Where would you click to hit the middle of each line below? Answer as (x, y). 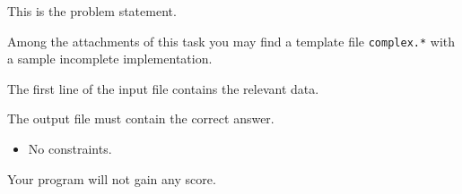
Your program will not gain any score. (112, 178)
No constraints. (70, 149)
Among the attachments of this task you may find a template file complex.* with (231, 41)
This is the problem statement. (92, 11)
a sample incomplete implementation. (110, 59)
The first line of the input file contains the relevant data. (163, 88)
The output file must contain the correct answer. (141, 118)
